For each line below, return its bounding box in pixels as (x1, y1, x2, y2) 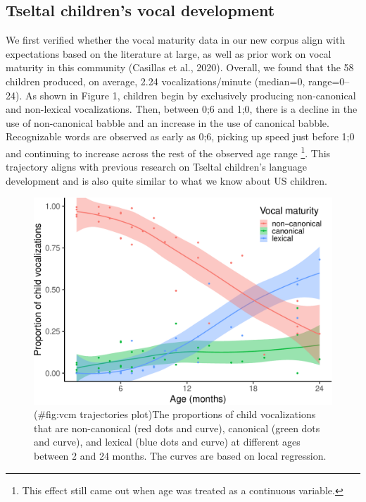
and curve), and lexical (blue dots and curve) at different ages (34, 434, 301, 449)
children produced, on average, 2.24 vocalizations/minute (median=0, (6, 73, 305, 88)
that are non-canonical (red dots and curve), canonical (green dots (34, 420, 320, 435)
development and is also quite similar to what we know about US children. (6, 173, 327, 188)
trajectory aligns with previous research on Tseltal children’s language (6, 159, 308, 174)
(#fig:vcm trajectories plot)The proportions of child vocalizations (34, 407, 316, 422)
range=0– (308, 73, 350, 88)
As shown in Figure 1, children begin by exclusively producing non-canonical (25, 87, 356, 102)
